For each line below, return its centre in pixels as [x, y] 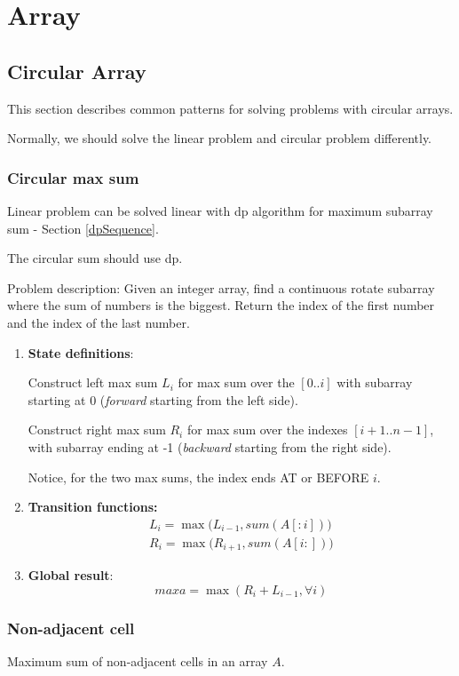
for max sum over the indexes [267, 429]
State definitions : [81, 352]
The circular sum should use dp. [95, 258]
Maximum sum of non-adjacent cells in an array [138, 661]
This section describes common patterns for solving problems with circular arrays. [230, 108]
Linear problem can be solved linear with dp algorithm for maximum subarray [220, 210]
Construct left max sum [93, 382]
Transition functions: [93, 507]
